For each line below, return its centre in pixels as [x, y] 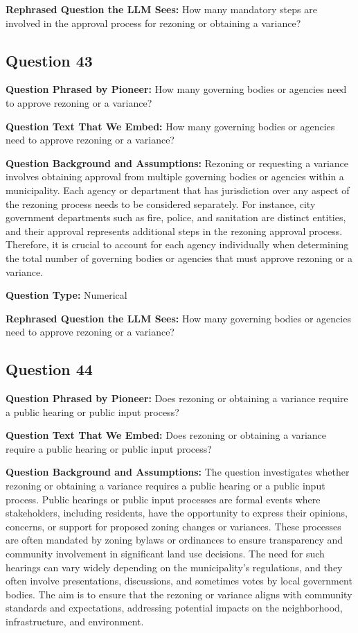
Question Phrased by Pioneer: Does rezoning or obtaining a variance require [177, 398]
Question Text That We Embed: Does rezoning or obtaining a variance [166, 435]
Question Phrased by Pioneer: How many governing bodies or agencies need [176, 89]
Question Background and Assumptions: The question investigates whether [178, 472]
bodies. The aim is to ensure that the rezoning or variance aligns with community [179, 594]
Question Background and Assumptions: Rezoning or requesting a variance [177, 163]
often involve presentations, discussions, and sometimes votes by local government [179, 581]
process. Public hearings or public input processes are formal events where [163, 499]
